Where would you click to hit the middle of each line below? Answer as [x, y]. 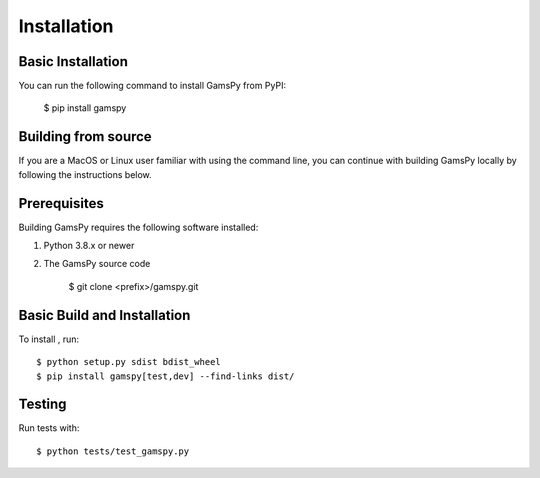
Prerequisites [61, 203]
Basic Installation [73, 61]
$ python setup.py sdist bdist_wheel [129, 362]
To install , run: [49, 339]
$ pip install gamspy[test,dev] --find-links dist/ [165, 376]
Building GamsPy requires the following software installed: [138, 227]
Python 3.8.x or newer [89, 246]
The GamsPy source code [97, 264]
